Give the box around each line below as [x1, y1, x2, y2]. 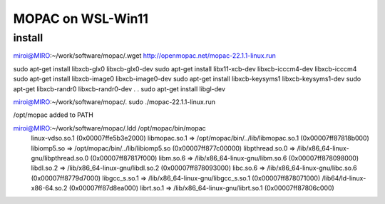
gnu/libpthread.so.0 [31, 153, 89, 162]
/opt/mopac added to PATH [13, 111, 94, 119]
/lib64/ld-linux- [322, 173, 366, 182]
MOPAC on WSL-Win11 [13, 11, 149, 26]
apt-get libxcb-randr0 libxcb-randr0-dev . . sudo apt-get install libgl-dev [13, 84, 226, 93]
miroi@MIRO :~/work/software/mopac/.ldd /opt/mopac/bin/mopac [13, 123, 206, 132]
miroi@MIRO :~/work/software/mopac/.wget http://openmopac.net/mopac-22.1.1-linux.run [13, 51, 276, 60]
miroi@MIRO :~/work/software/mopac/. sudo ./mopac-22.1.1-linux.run [13, 97, 216, 106]
